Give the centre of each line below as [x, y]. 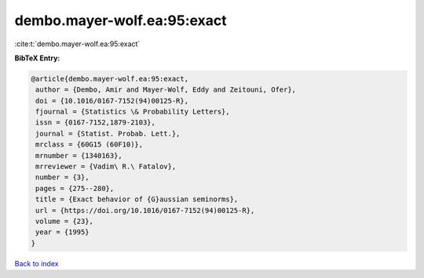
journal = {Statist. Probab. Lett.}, [108, 134]
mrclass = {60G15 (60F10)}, [90, 144]
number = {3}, [62, 177]
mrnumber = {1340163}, [79, 155]
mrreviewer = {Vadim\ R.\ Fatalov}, [106, 167]
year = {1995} [62, 232]
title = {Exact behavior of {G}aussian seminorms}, [137, 199]
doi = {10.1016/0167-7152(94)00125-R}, [112, 101]
